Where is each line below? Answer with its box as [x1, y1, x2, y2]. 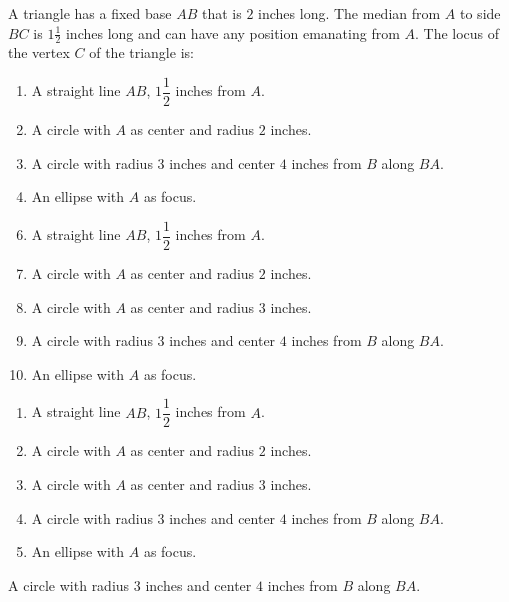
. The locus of [415, 22, 500, 43]
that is [201, 3, 242, 23]
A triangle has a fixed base [8, 3, 172, 23]
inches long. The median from [258, 3, 441, 23]
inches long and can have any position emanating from [65, 22, 400, 43]
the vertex [8, 42, 70, 63]
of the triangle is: [89, 42, 194, 63]
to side [460, 3, 501, 23]
